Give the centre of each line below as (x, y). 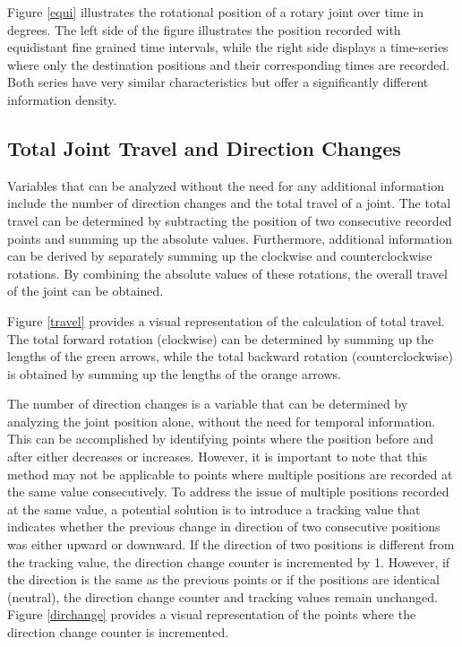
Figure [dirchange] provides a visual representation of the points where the (212, 614)
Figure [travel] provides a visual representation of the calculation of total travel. (226, 320)
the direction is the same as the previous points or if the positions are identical (223, 579)
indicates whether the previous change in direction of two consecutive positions (224, 526)
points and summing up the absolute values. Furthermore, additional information (230, 238)
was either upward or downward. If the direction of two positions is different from (231, 544)
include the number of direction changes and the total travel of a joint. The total (229, 203)
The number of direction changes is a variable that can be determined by (208, 404)
